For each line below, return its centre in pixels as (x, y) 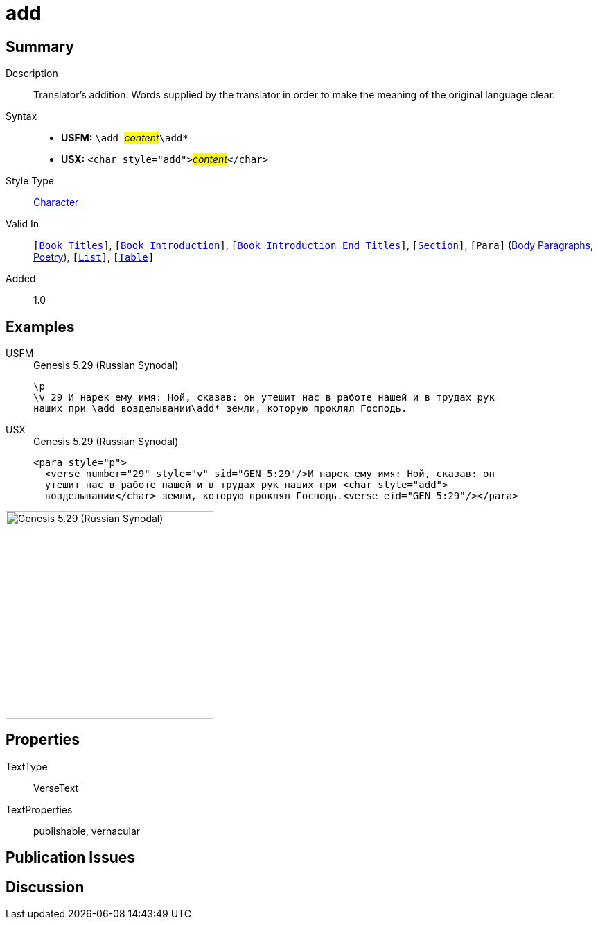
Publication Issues (71, 858)
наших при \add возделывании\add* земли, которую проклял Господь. (220, 409)
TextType (27, 766)
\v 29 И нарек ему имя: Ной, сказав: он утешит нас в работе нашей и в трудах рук (264, 398)
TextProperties (39, 809)
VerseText (56, 788)
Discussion (45, 887)
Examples (40, 327)
